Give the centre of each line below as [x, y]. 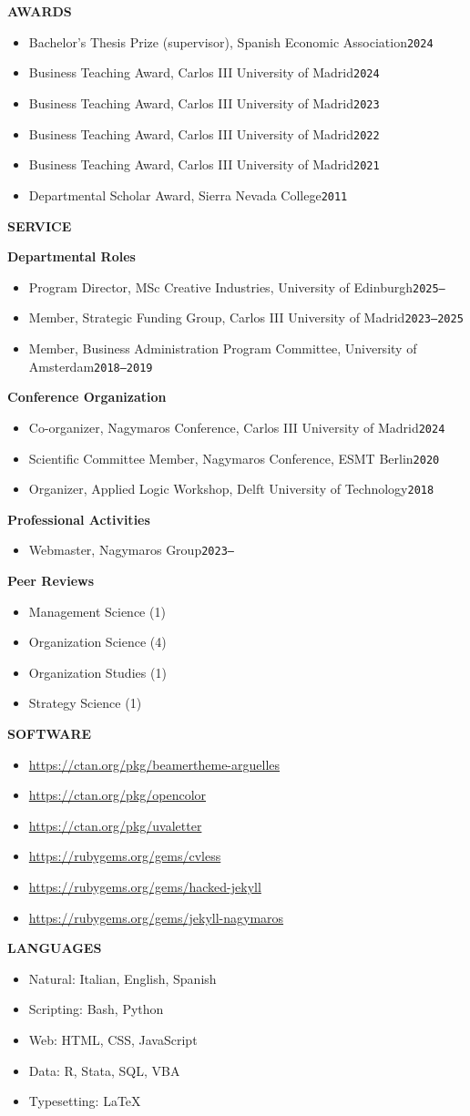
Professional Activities [79, 519]
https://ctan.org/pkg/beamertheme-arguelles [154, 764]
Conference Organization [87, 397]
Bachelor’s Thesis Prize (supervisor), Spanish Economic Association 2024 [231, 41]
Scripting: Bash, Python [96, 1009]
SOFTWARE [50, 734]
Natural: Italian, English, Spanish [123, 978]
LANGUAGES [55, 948]
